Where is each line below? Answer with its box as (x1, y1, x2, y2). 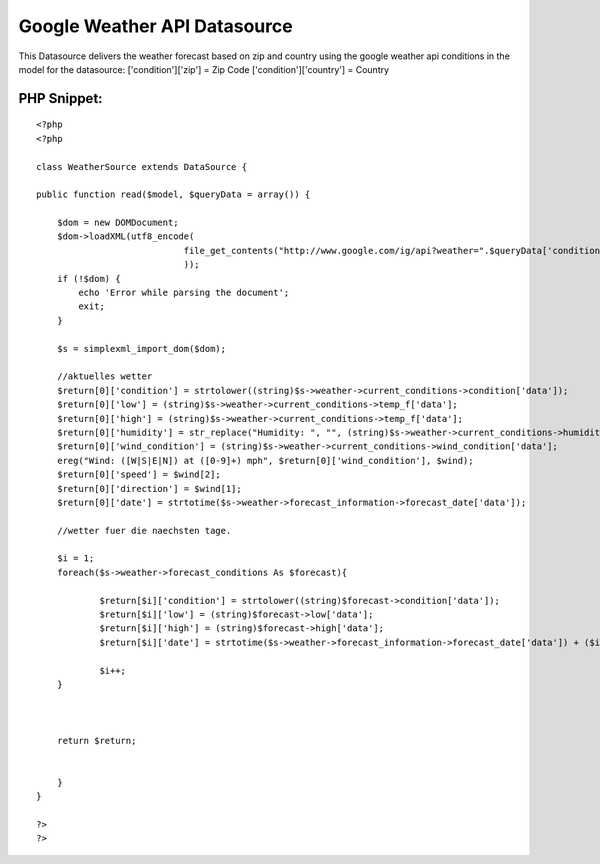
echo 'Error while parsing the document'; (78, 287, 290, 299)
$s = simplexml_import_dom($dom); (56, 343, 227, 354)
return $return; (56, 735, 137, 746)
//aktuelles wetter (56, 371, 153, 382)
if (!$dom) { (56, 273, 121, 284)
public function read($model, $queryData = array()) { (36, 189, 311, 200)
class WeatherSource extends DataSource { (36, 161, 248, 172)
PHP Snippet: (18, 90, 104, 107)
